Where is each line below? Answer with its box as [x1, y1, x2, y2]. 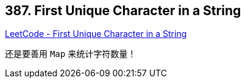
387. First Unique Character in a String [5, 3, 241, 18]
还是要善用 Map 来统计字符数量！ [5, 48, 137, 59]
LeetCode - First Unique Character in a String [5, 28, 187, 39]
